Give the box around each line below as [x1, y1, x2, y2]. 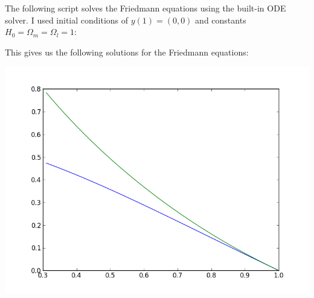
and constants [195, 13, 246, 26]
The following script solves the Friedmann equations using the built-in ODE [5, 2, 286, 14]
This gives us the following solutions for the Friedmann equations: [5, 45, 249, 58]
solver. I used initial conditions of [5, 13, 129, 26]
